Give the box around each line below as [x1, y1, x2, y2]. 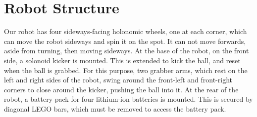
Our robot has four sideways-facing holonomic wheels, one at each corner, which [4, 26, 247, 37]
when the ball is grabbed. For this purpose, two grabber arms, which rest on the [4, 65, 248, 75]
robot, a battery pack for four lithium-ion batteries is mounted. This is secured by [4, 94, 253, 104]
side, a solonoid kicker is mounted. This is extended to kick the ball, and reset [4, 55, 241, 65]
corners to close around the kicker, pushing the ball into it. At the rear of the [4, 84, 239, 94]
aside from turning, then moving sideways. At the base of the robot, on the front [4, 45, 249, 56]
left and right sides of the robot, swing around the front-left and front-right [4, 75, 232, 85]
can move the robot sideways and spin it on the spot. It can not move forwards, [4, 36, 246, 46]
